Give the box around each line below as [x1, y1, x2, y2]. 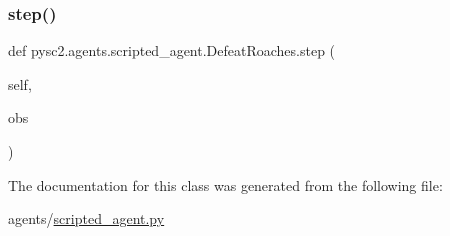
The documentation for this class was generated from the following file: [8, 174, 443, 195]
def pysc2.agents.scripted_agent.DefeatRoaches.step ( [8, 40, 336, 61]
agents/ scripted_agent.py [8, 208, 165, 229]
